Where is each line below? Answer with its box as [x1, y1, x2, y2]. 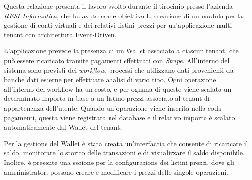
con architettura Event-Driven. [25, 29, 117, 39]
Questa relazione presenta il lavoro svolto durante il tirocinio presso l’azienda [4, 1, 233, 11]
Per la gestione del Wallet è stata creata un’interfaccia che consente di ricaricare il [4, 138, 248, 148]
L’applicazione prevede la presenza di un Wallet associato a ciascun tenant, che [4, 46, 239, 56]
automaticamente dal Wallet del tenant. [4, 122, 122, 132]
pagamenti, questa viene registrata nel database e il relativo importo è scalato [4, 112, 235, 122]
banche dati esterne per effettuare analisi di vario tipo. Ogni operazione [4, 74, 216, 84]
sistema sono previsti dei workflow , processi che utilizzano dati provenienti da [4, 65, 234, 75]
